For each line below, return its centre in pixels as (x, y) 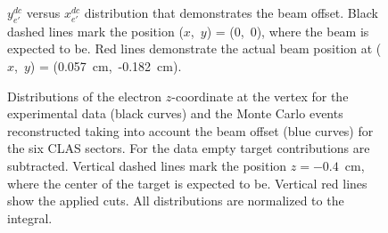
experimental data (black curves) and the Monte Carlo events (175, 113)
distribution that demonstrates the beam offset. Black (231, 12)
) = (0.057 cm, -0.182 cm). (106, 65)
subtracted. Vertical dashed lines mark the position (147, 165)
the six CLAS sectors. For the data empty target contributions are (189, 148)
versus (43, 12)
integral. (30, 217)
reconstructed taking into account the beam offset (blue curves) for (190, 130)
